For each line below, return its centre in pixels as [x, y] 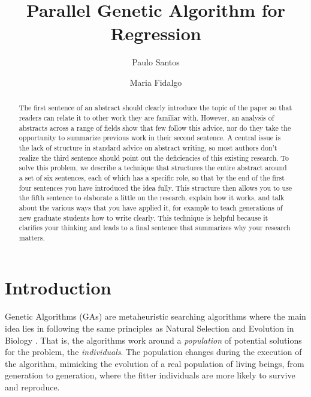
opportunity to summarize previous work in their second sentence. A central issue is [150, 138]
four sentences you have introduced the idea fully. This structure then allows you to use [155, 187]
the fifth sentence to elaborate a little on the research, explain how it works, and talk [152, 198]
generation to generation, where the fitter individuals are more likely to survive [150, 375]
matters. [32, 237]
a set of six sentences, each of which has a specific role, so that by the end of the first [152, 177]
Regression [156, 33]
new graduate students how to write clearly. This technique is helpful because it [144, 217]
